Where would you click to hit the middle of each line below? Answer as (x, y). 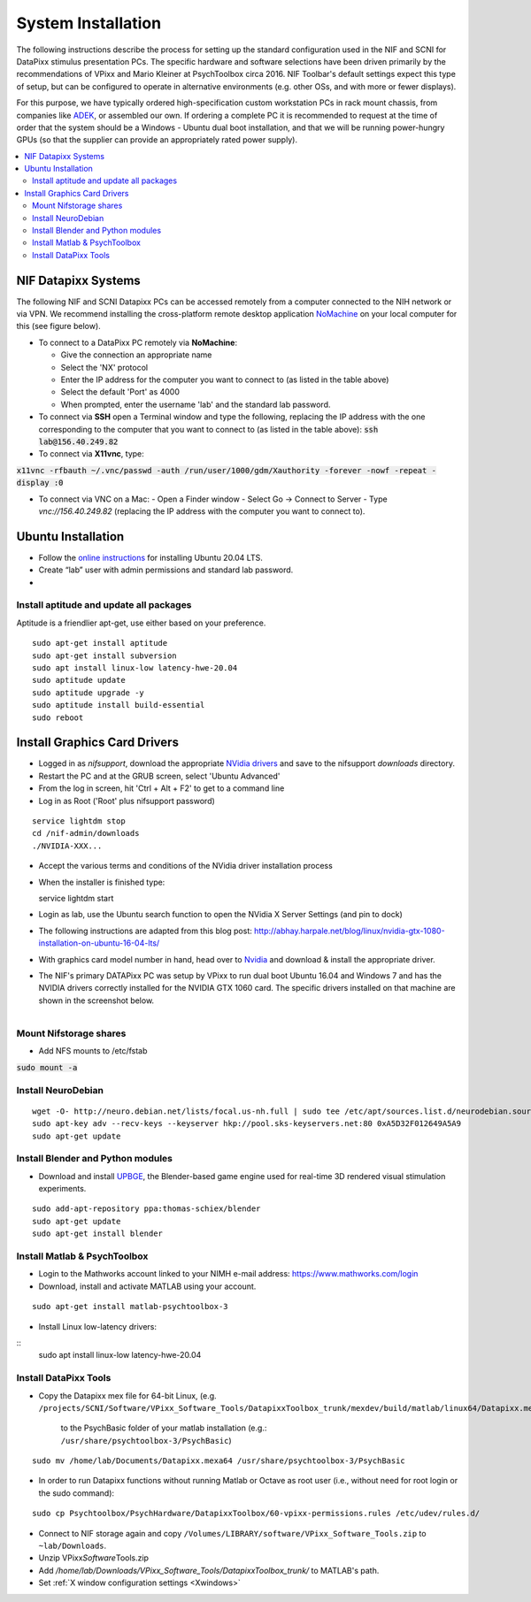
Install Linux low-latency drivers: (97, 1326)
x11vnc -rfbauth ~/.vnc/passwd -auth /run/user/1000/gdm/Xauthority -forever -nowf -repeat (222, 470)
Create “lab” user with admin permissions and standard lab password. (166, 570)
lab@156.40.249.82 (78, 442)
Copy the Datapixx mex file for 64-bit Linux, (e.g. (127, 1395)
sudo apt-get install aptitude (100, 643)
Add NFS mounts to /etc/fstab (93, 1051)
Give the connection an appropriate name (136, 355)
